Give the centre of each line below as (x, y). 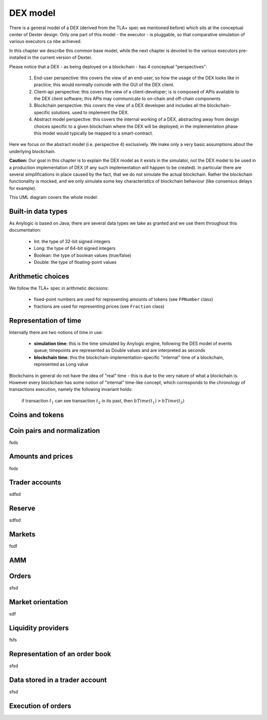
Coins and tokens (37, 415)
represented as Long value (61, 364)
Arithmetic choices (39, 276)
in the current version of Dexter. (60, 57)
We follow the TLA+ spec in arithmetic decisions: (59, 288)
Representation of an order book (60, 654)
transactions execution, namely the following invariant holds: (71, 389)
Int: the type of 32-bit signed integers (72, 241)
